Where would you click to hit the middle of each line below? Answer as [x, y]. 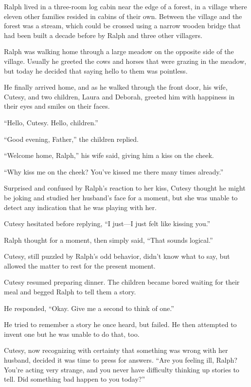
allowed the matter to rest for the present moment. [80, 265]
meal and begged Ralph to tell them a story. [70, 292]
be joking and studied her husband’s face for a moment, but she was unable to [121, 197]
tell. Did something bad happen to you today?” [75, 379]
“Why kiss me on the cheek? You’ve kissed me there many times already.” [114, 171]
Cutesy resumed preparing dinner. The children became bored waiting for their [122, 282]
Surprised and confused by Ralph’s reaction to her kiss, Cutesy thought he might [125, 188]
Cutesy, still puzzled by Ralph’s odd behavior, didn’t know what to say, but [117, 256]
